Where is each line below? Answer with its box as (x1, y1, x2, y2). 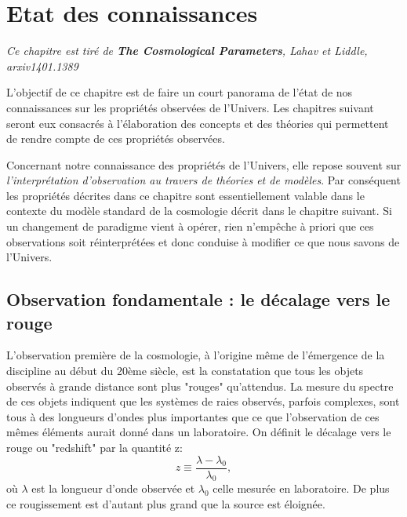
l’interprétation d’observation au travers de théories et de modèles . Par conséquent (6, 172, 401, 188)
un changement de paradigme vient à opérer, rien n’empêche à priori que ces (6, 218, 374, 235)
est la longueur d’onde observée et (31, 480, 195, 497)
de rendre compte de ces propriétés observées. (6, 130, 225, 147)
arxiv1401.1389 (6, 57, 78, 74)
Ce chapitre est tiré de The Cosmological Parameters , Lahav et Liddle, (6, 42, 368, 59)
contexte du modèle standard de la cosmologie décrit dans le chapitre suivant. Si (6, 202, 392, 219)
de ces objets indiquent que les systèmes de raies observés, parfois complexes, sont (6, 393, 400, 410)
